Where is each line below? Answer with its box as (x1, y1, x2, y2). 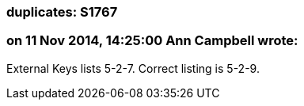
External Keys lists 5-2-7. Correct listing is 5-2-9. (6, 61, 260, 75)
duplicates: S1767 (6, 4, 118, 20)
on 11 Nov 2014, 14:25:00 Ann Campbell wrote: (6, 32, 298, 49)
